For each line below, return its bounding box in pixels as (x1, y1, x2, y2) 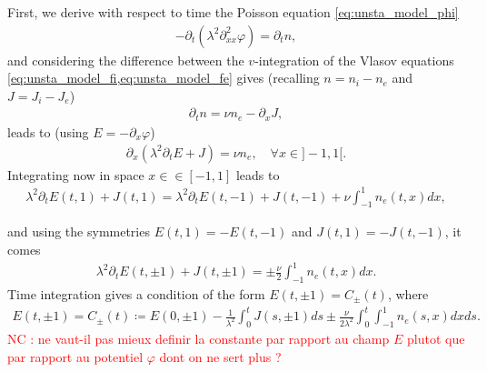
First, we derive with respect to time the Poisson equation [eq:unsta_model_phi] (7, 3, 459, 21)
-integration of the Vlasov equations (254, 50, 454, 69)
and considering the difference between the (7, 50, 244, 69)
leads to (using (7, 122, 89, 141)
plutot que (406, 328, 465, 347)
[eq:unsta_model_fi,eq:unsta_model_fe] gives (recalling (7, 68, 320, 87)
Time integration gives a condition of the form (7, 284, 265, 303)
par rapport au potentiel (7, 347, 144, 366)
